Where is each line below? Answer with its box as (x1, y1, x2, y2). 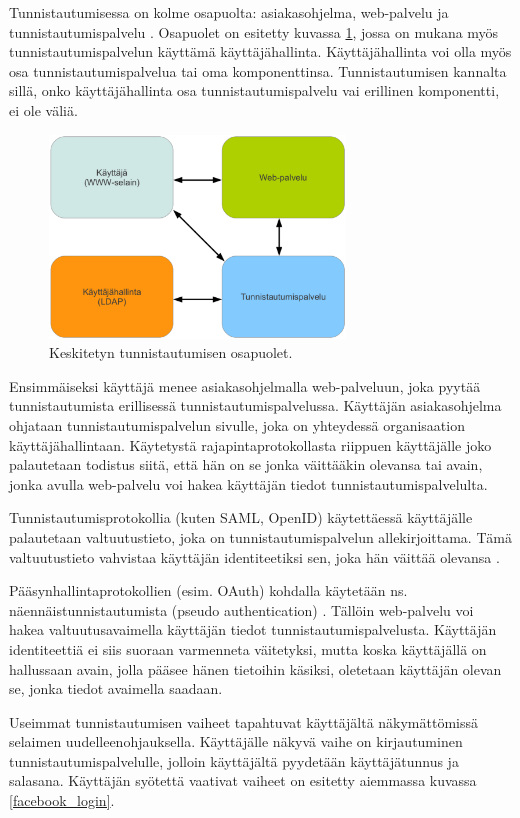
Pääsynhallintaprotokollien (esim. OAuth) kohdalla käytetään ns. (9, 580, 408, 601)
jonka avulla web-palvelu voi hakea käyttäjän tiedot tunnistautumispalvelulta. (9, 473, 488, 494)
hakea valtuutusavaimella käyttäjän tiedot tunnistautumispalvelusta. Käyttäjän (9, 619, 497, 640)
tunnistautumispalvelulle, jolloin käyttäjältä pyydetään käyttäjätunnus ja (9, 750, 459, 771)
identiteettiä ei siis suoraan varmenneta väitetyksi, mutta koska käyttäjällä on (9, 638, 487, 659)
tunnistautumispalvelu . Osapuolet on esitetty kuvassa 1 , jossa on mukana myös (9, 21, 499, 42)
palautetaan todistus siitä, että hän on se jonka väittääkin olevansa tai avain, (9, 454, 483, 475)
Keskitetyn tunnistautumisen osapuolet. (49, 342, 293, 363)
